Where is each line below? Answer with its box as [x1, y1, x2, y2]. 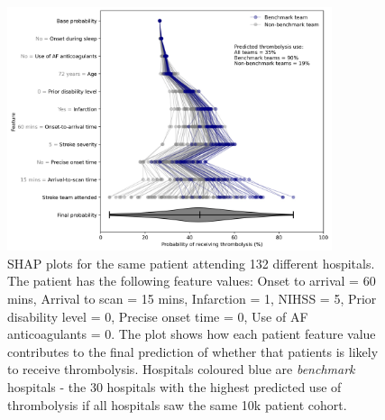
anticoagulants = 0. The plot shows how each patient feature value [7, 324, 376, 343]
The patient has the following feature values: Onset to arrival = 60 [7, 271, 376, 290]
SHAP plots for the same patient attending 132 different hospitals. [7, 253, 375, 272]
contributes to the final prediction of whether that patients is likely [7, 342, 379, 361]
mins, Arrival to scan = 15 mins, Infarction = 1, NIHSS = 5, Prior [7, 289, 377, 308]
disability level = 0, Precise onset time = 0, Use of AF [7, 306, 308, 325]
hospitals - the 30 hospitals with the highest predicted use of [7, 378, 342, 397]
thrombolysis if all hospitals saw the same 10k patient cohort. [7, 395, 347, 414]
